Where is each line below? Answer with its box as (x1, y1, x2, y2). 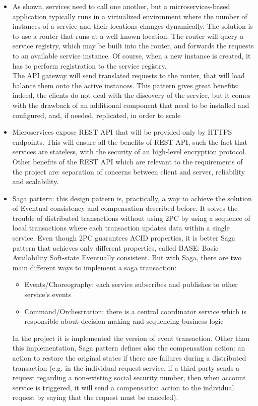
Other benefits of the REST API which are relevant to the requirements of (12, 156, 243, 166)
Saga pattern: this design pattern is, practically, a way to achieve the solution (12, 193, 252, 203)
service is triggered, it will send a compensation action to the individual (12, 382, 234, 392)
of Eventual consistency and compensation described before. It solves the (12, 203, 238, 213)
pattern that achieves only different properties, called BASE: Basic (12, 242, 219, 253)
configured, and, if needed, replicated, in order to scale (12, 109, 181, 120)
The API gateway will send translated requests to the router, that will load (12, 70, 245, 81)
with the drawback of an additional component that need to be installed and (12, 99, 249, 110)
